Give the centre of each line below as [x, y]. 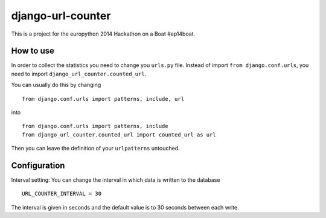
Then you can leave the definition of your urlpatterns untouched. [96, 149]
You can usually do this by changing [56, 85]
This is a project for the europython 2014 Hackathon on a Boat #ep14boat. [103, 34]
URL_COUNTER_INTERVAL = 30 [62, 194]
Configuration [38, 165]
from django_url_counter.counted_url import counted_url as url [119, 135]
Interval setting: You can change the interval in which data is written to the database [116, 180]
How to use [33, 51]
